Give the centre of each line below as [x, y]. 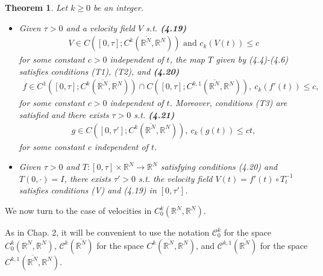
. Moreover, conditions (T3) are [228, 103]
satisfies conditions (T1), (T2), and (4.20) [99, 71]
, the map [187, 59]
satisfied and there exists [64, 115]
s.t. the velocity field [176, 178]
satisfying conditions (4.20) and [219, 167]
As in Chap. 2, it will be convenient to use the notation [107, 232]
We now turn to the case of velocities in [78, 211]
